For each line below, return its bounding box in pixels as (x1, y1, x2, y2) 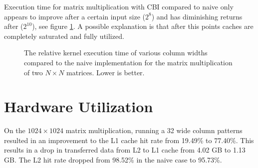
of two (24, 67, 43, 77)
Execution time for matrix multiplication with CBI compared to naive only (4, 1, 234, 11)
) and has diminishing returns (151, 11, 243, 21)
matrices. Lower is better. (66, 67, 145, 77)
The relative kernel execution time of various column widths (24, 47, 208, 58)
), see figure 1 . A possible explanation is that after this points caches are (32, 21, 254, 31)
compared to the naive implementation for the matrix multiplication (24, 57, 233, 67)
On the (4, 125, 25, 136)
